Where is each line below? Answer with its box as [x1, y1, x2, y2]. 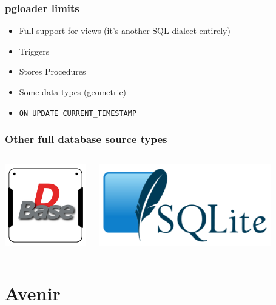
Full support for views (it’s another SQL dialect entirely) [19, 24, 231, 37]
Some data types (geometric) [19, 85, 127, 98]
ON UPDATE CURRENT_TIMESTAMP [19, 109, 137, 118]
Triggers [19, 44, 50, 57]
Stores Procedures [19, 65, 86, 78]
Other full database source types [5, 132, 167, 147]
